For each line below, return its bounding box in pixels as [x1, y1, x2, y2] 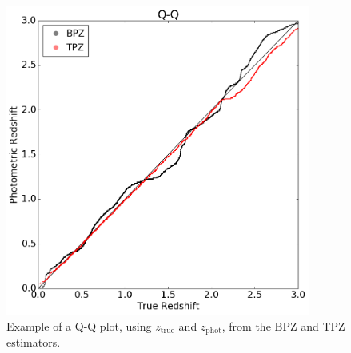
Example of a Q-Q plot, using [6, 317, 152, 334]
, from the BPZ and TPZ [221, 317, 345, 334]
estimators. [6, 334, 61, 351]
